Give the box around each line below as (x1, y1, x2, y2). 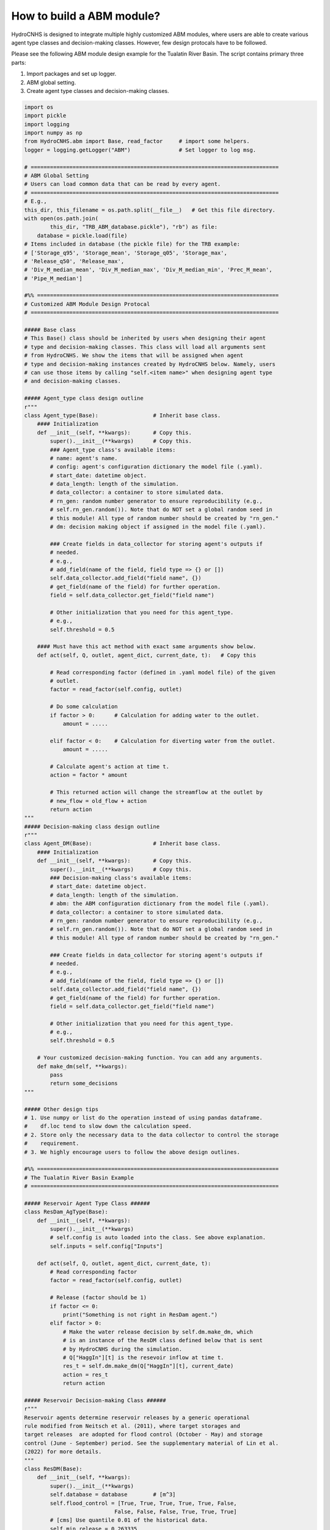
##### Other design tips (24, 1105, 99, 1113)
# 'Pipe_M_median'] (24, 275, 82, 282)
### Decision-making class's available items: (50, 875, 192, 881)
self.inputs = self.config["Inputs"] (50, 1242, 163, 1250)
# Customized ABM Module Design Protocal (24, 300, 150, 307)
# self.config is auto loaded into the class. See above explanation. (50, 1234, 266, 1241)
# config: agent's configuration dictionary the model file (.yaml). (50, 463, 263, 471)
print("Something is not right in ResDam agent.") (62, 1311, 218, 1318)
